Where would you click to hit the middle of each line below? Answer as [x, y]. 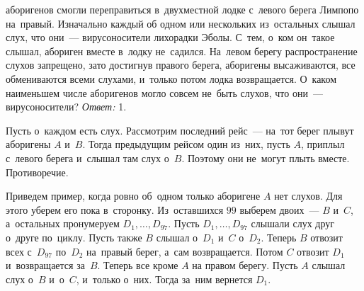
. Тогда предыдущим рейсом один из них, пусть [186, 144]
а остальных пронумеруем [63, 223]
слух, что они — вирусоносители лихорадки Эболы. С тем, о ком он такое [170, 37]
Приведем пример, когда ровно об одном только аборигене [133, 196]
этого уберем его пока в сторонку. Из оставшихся [115, 209]
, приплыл [323, 144]
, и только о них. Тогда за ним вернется [164, 279]
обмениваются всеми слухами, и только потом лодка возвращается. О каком [171, 78]
